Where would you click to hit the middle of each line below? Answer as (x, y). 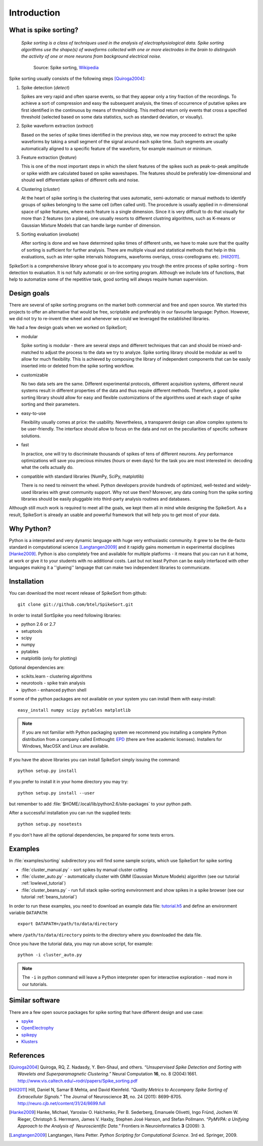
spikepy (29, 1035)
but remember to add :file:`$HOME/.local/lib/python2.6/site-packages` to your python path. (100, 804)
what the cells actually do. (47, 467)
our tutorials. (35, 984)
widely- (244, 486)
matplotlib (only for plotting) (49, 659)
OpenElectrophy (38, 1028)
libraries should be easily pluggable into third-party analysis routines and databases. (106, 499)
